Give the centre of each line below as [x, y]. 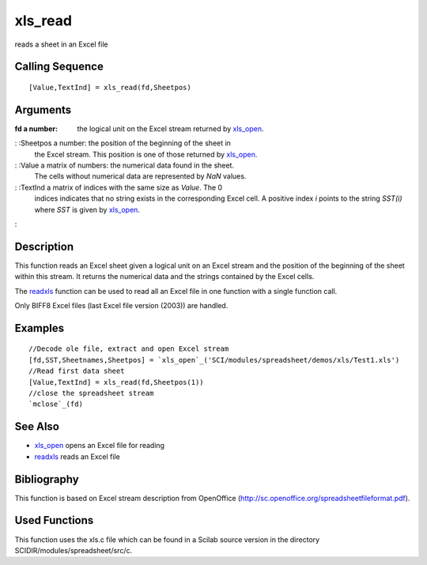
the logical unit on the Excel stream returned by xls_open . [170, 128]
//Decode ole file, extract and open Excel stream [129, 349]
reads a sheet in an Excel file [61, 44]
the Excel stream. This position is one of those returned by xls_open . [146, 154]
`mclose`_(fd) [56, 404]
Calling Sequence [59, 67]
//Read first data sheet [77, 371]
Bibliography [47, 479]
